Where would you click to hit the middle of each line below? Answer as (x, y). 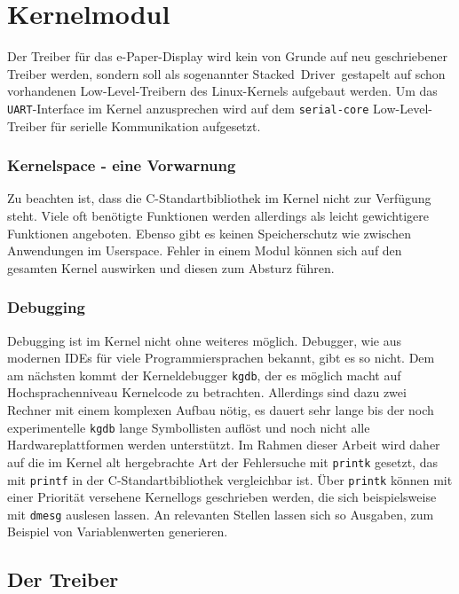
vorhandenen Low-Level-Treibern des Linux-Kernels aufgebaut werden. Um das (222, 91)
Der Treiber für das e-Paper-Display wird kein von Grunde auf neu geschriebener (227, 56)
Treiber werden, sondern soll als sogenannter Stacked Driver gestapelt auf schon (226, 73)
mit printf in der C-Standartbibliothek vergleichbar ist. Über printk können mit (230, 479)
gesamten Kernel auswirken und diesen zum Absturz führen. (171, 267)
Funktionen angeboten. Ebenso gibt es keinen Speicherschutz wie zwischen (209, 233)
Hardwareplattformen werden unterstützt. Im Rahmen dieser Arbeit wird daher (224, 445)
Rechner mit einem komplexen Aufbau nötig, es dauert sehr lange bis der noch (221, 410)
